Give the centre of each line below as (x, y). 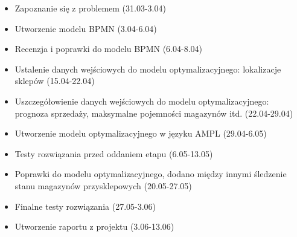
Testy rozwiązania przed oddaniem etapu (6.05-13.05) (114, 153)
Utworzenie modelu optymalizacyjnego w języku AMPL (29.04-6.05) (141, 133)
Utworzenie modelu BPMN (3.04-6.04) (86, 28)
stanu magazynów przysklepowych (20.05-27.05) (103, 185)
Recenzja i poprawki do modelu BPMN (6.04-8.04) (108, 49)
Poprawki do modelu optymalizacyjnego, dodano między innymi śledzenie (151, 174)
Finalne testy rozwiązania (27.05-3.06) (85, 206)
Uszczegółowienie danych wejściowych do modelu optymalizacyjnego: (142, 101)
